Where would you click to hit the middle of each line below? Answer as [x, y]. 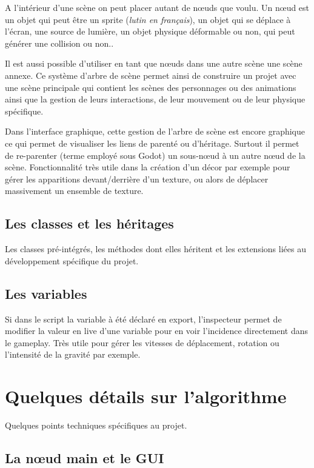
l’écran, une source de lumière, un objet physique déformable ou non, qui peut [150, 31]
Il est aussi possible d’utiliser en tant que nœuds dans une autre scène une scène [154, 63]
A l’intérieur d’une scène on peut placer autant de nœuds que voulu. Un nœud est [157, 7]
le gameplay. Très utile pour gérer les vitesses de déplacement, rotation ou [142, 342]
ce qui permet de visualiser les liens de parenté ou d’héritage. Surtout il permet [152, 143]
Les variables [46, 293]
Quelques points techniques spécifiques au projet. [96, 425]
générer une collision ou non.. [59, 43]
